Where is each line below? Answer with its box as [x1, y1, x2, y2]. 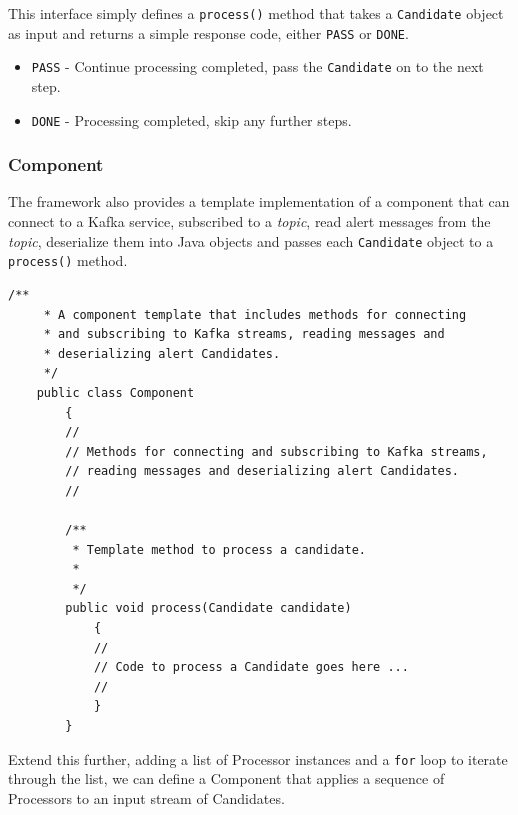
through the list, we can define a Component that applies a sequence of [8, 768, 445, 789]
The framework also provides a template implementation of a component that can [8, 191, 510, 212]
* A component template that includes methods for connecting [43, 307, 467, 322]
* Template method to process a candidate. [72, 542, 366, 557]
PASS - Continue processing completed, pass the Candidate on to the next [31, 56, 484, 77]
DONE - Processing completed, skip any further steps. [31, 109, 352, 130]
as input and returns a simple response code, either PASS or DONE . [8, 22, 409, 43]
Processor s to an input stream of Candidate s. [8, 787, 285, 808]
